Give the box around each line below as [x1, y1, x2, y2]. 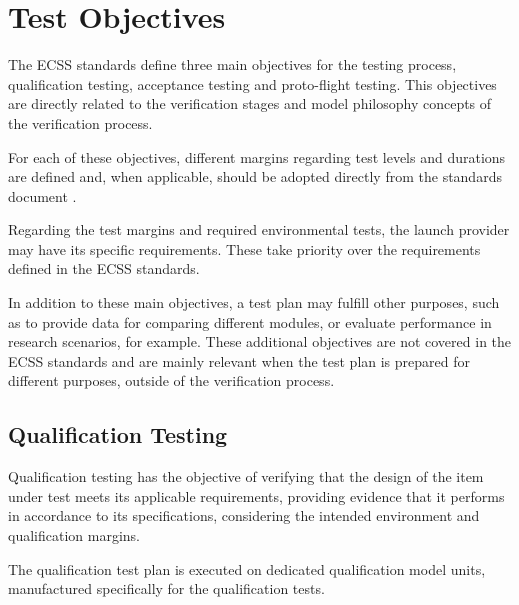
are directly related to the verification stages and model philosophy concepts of [8, 93, 492, 114]
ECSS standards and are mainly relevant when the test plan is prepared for [8, 350, 470, 371]
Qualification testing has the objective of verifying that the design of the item [8, 466, 484, 487]
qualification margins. [8, 525, 140, 546]
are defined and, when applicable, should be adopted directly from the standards [8, 166, 502, 187]
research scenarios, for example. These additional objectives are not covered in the [8, 331, 512, 352]
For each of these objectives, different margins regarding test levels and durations [8, 146, 506, 167]
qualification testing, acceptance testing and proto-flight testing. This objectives [8, 73, 497, 94]
